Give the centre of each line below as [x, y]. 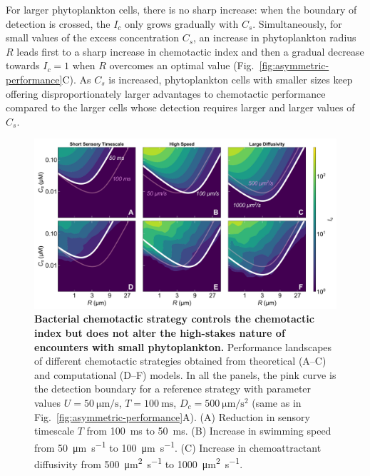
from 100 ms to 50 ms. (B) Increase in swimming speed [209, 431]
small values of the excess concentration [92, 37]
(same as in [277, 402]
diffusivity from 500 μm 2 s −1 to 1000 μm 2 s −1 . [139, 463]
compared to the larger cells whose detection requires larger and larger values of [180, 107]
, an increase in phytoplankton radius [275, 37]
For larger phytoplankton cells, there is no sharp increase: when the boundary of [181, 9]
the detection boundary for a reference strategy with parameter [173, 389]
